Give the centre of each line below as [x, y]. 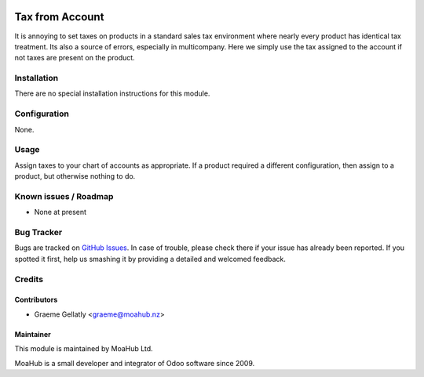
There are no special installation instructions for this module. [112, 93]
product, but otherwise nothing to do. [75, 176]
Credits [29, 279]
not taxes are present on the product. [75, 58]
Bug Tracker [38, 233]
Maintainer [33, 334]
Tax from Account [59, 17]
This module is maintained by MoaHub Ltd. [84, 349]
